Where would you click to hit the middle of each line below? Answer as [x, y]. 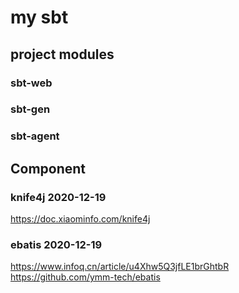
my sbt [39, 17]
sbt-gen [30, 109]
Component [48, 168]
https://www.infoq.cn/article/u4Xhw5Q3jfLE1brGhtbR [120, 267]
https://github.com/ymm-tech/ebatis [85, 277]
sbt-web [31, 83]
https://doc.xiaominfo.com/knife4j [80, 219]
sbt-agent [35, 136]
